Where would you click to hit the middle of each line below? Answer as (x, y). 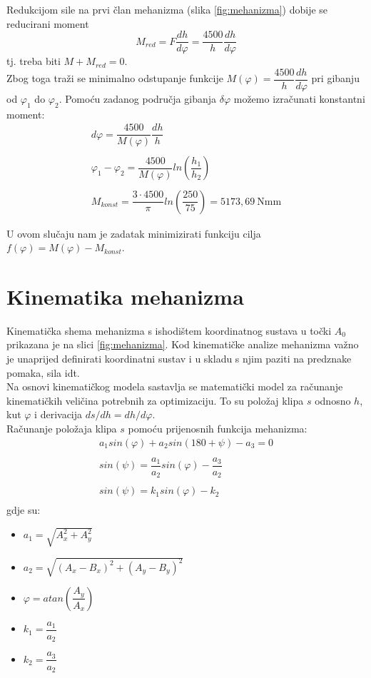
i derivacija (59, 414)
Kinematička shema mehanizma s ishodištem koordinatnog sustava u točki (169, 330)
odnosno (333, 400)
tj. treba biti (34, 61)
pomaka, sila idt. (43, 372)
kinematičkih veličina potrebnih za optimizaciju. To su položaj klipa (155, 400)
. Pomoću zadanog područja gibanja (138, 98)
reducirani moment (48, 23)
